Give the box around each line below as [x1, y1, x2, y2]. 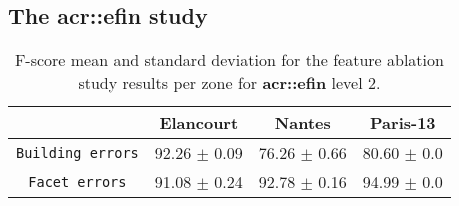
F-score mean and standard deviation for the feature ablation [14, 48, 444, 72]
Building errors [16, 144, 139, 161]
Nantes [274, 111, 331, 135]
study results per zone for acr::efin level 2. [78, 71, 381, 95]
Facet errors [28, 173, 127, 190]
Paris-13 [370, 111, 436, 135]
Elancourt [159, 111, 239, 135]
